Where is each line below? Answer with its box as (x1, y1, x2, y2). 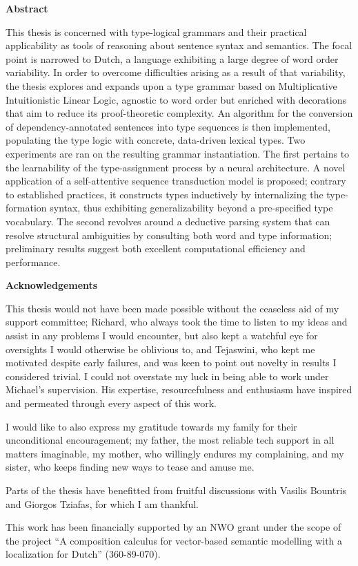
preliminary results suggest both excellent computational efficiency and (6, 241, 306, 256)
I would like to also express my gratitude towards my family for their (6, 419, 297, 433)
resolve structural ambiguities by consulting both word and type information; (6, 227, 332, 242)
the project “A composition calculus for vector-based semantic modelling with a (6, 533, 343, 547)
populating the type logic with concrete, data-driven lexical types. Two (6, 133, 306, 147)
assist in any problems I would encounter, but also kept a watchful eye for (6, 328, 318, 343)
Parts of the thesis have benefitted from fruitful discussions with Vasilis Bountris (6, 483, 347, 497)
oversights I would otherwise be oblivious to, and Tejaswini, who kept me (6, 341, 315, 356)
